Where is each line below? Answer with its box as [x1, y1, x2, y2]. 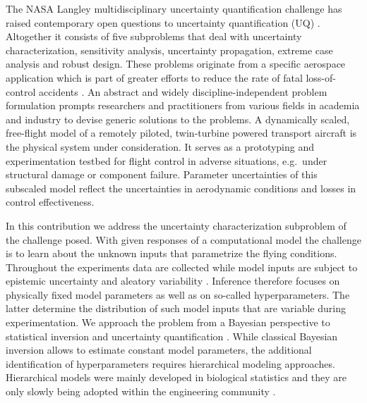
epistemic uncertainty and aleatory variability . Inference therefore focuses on [6, 273, 340, 288]
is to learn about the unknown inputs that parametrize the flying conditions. [6, 246, 337, 261]
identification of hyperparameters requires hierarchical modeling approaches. [6, 356, 335, 371]
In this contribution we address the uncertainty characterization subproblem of [6, 218, 347, 232]
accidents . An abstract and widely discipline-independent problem [39, 84, 327, 99]
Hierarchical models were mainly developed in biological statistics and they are [6, 370, 347, 385]
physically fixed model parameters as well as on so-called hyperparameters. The [6, 287, 350, 302]
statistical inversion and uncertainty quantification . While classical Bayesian [6, 328, 338, 343]
